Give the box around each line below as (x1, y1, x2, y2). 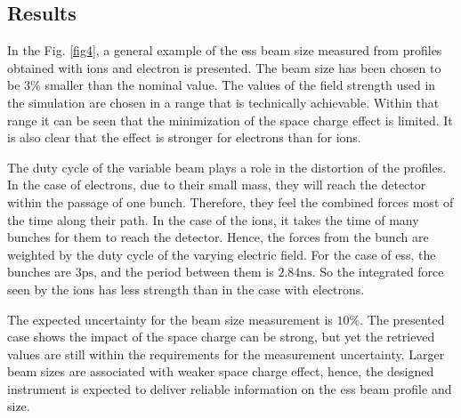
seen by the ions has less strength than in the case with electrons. (7, 279, 365, 298)
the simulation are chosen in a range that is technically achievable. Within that (7, 92, 440, 111)
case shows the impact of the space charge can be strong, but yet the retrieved (7, 327, 435, 346)
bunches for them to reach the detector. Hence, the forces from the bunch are (7, 228, 429, 246)
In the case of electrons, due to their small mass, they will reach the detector (7, 175, 426, 194)
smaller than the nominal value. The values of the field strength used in (44, 76, 436, 94)
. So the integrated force (311, 262, 444, 281)
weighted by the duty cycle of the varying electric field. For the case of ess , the (7, 245, 436, 263)
